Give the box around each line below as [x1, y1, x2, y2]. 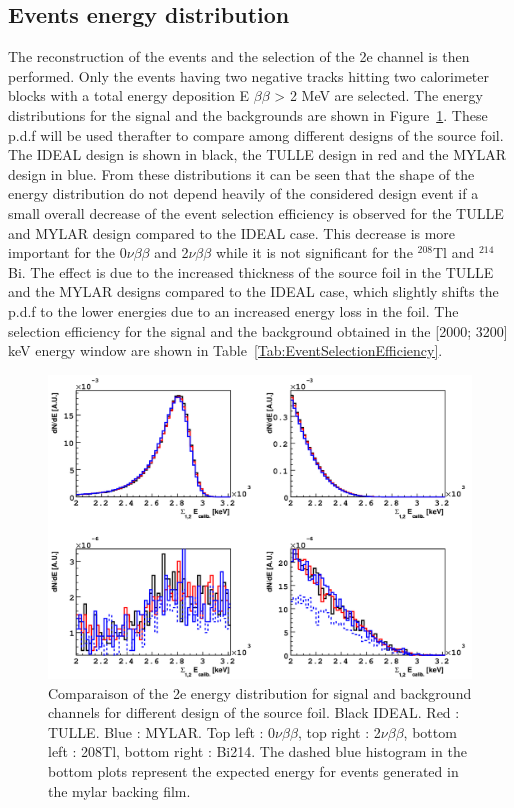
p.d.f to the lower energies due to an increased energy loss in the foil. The [8, 300, 459, 321]
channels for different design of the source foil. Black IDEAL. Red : [48, 702, 460, 723]
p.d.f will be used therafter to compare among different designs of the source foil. [8, 124, 504, 145]
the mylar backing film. [48, 780, 191, 801]
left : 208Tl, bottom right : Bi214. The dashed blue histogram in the [48, 741, 467, 762]
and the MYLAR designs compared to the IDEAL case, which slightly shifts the [8, 281, 499, 302]
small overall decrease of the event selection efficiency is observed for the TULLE [8, 202, 504, 223]
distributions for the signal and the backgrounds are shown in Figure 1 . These [8, 104, 488, 125]
